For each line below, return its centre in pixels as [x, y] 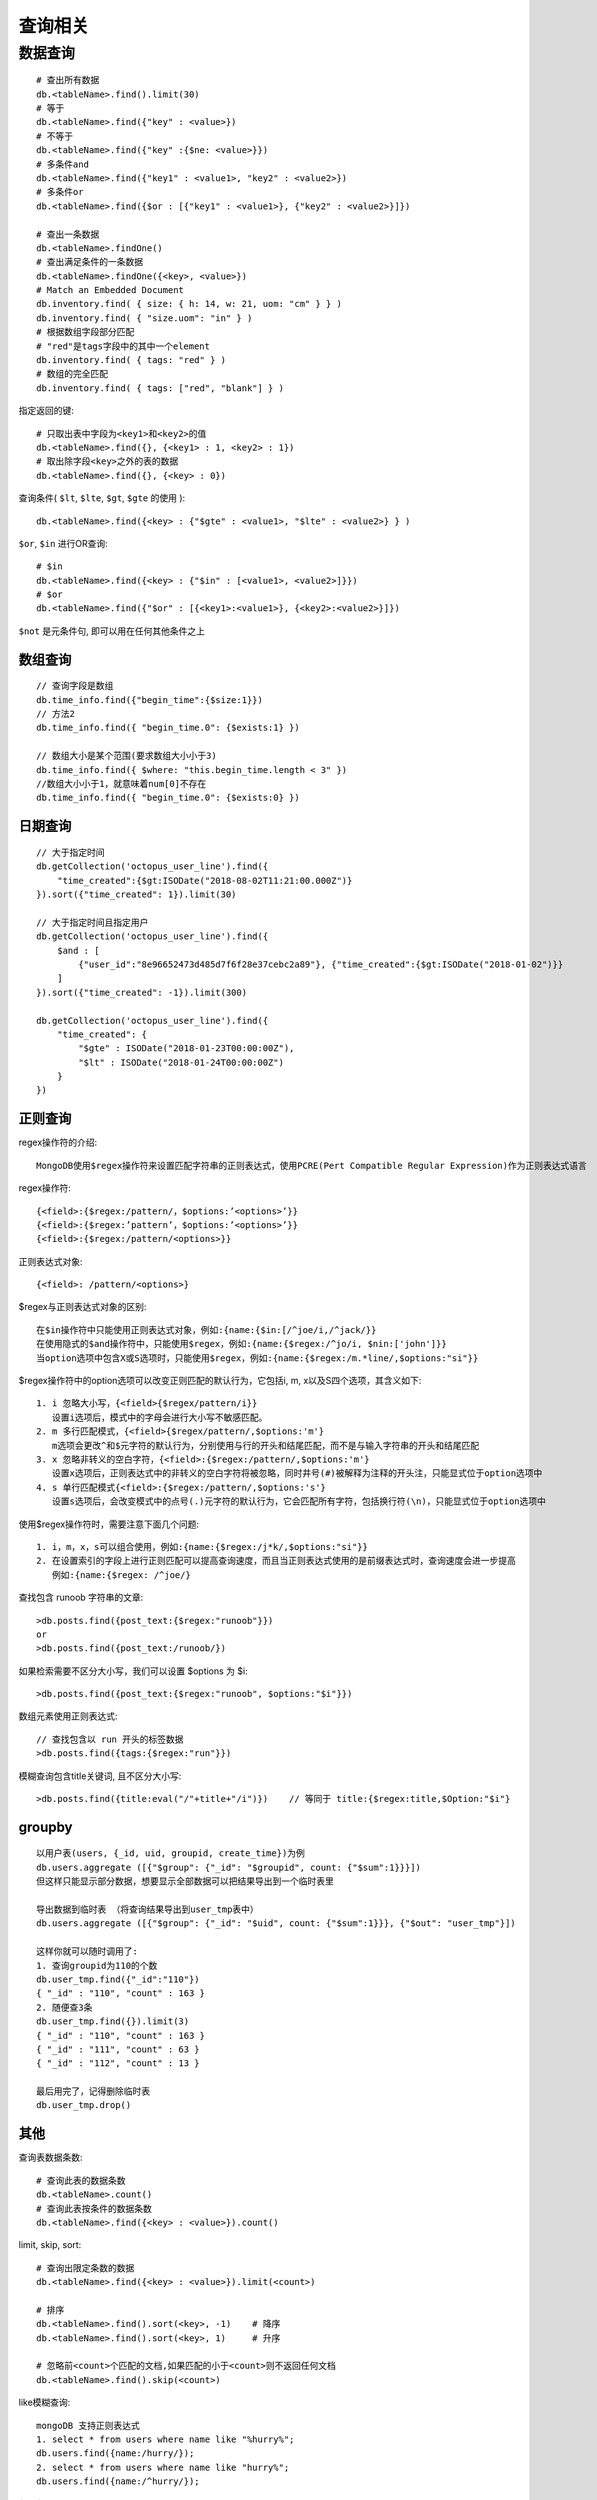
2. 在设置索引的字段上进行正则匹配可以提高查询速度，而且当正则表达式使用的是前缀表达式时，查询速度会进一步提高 [276, 1561]
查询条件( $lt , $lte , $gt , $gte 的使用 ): [102, 498]
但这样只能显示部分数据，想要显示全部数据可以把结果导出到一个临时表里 [185, 1881]
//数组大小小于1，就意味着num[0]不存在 [121, 784]
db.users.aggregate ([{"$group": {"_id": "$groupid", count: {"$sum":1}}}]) [229, 1867]
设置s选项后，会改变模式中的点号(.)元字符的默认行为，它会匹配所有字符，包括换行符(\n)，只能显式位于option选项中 [299, 1501]
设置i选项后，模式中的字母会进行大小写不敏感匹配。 [159, 1417]
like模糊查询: [44, 2402]
